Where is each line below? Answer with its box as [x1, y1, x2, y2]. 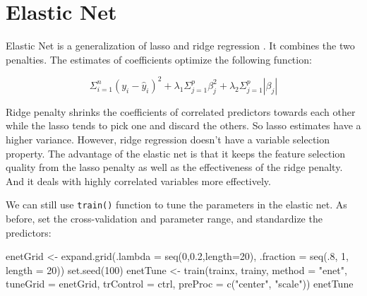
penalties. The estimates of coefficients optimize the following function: [6, 52, 312, 66]
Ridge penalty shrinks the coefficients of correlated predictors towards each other [6, 104, 356, 119]
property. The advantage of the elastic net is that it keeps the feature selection [6, 146, 346, 160]
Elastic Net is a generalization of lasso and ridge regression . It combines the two [6, 38, 355, 53]
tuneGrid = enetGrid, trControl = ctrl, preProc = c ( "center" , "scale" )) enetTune [6, 276, 354, 291]
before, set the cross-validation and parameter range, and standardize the [6, 211, 323, 226]
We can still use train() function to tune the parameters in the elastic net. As [6, 197, 347, 212]
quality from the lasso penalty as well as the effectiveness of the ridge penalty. [6, 160, 343, 174]
